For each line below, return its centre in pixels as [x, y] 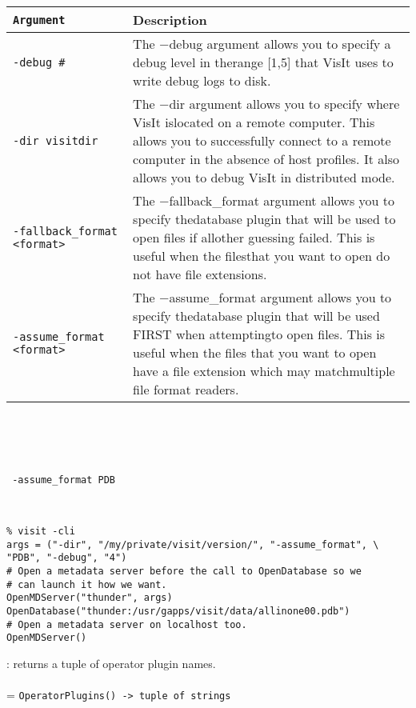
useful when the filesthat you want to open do [262, 256]
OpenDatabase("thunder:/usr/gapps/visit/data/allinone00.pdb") [178, 611]
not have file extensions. [200, 274]
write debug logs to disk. [202, 80]
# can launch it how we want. [87, 584]
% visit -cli [41, 532]
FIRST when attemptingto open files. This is [259, 334]
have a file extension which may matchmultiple [264, 371]
